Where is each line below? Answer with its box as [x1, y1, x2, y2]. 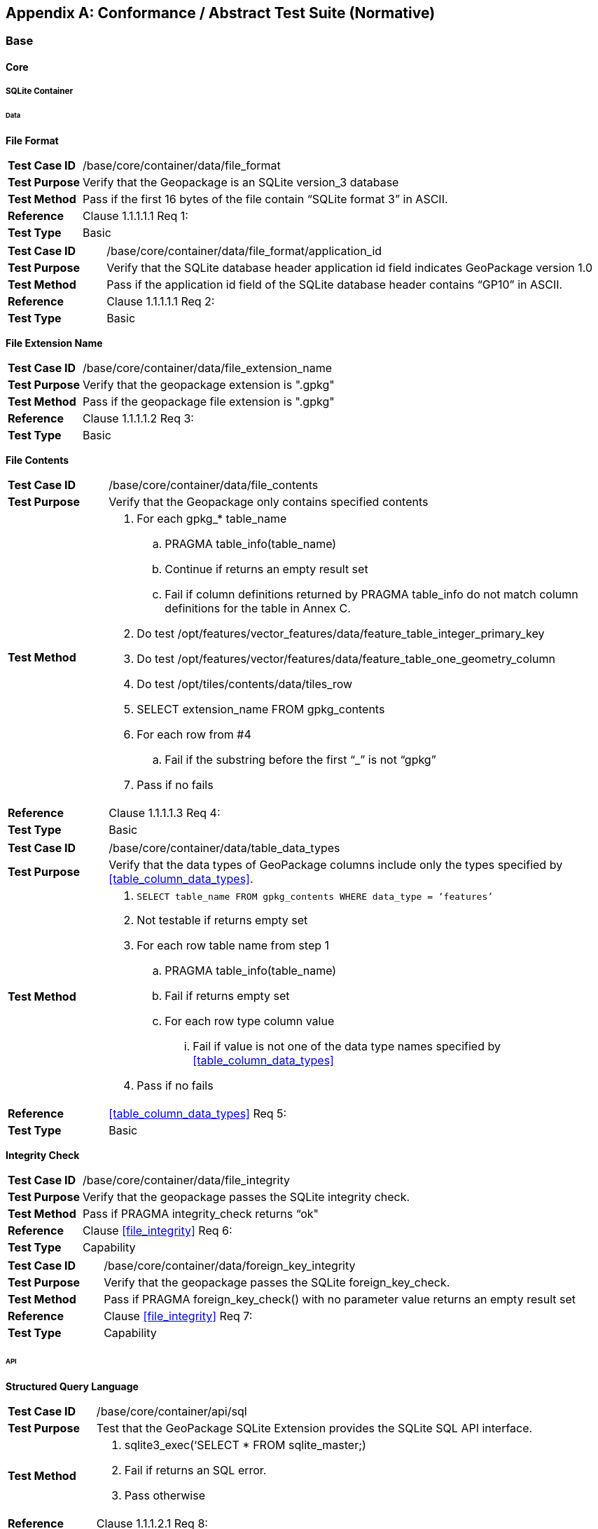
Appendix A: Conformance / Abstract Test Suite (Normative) [6, 4, 436, 22]
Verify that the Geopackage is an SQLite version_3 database [82, 175, 399, 190]
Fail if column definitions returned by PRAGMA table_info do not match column [165, 587, 578, 602]
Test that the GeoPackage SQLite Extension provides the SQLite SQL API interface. [96, 1420, 533, 1435]
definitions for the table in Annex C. [165, 601, 351, 616]
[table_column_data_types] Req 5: [109, 1106, 287, 1121]
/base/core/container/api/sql [96, 1404, 247, 1418]
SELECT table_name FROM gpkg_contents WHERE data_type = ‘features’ [137, 891, 494, 903]
